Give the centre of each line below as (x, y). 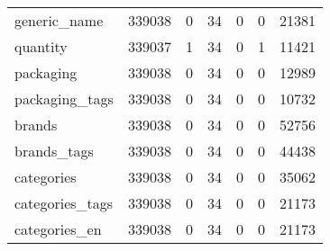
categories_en (58, 229)
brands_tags (54, 151)
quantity (41, 46)
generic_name (59, 20)
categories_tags (64, 203)
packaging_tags (64, 99)
